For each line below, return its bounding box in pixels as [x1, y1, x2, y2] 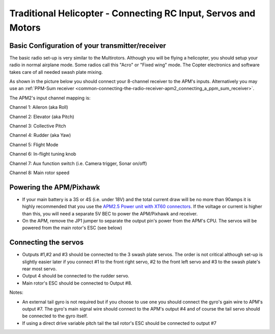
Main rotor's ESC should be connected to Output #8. [22, 280, 132, 286]
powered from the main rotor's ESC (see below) [22, 225, 122, 231]
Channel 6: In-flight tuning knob [9, 151, 76, 157]
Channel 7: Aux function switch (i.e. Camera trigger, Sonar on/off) [9, 160, 147, 166]
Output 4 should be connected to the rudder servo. [22, 273, 129, 279]
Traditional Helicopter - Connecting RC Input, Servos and [9, 8, 256, 19]
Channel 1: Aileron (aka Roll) [9, 104, 68, 110]
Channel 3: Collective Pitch [9, 123, 66, 129]
